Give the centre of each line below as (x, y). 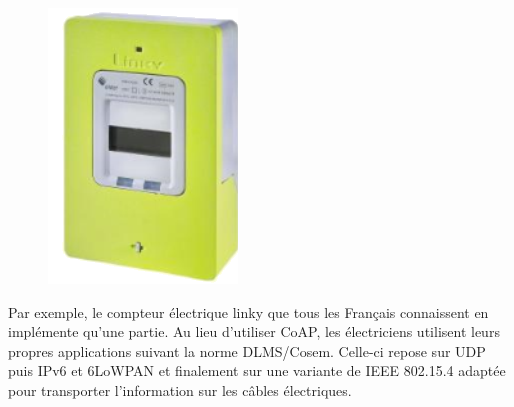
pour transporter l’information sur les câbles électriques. (180, 389)
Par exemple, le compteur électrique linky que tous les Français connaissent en (248, 311)
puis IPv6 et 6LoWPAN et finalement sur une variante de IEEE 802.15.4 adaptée (257, 370)
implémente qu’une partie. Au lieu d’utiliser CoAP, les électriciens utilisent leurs (254, 331)
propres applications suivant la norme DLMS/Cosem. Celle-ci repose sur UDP (247, 350)
